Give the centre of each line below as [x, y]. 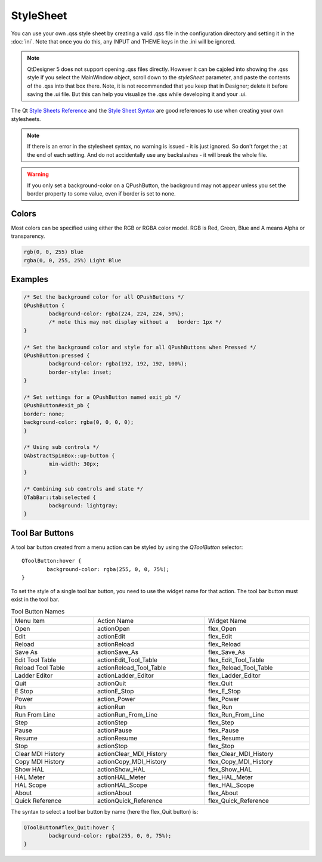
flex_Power [224, 699]
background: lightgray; [83, 506]
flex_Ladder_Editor [234, 675]
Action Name [116, 621]
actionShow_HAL [121, 769]
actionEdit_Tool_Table [128, 660]
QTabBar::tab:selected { [60, 497]
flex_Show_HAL [230, 769]
